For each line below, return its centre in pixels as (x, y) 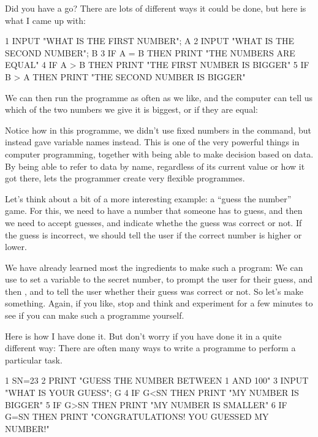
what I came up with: (45, 20)
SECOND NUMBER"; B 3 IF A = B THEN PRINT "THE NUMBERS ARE (150, 52)
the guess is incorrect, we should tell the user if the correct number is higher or (153, 234)
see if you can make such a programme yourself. (95, 315)
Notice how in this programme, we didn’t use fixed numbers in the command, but (158, 130)
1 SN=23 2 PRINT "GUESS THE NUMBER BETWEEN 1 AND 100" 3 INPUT (157, 380)
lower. (16, 247)
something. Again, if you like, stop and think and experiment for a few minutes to (159, 303)
